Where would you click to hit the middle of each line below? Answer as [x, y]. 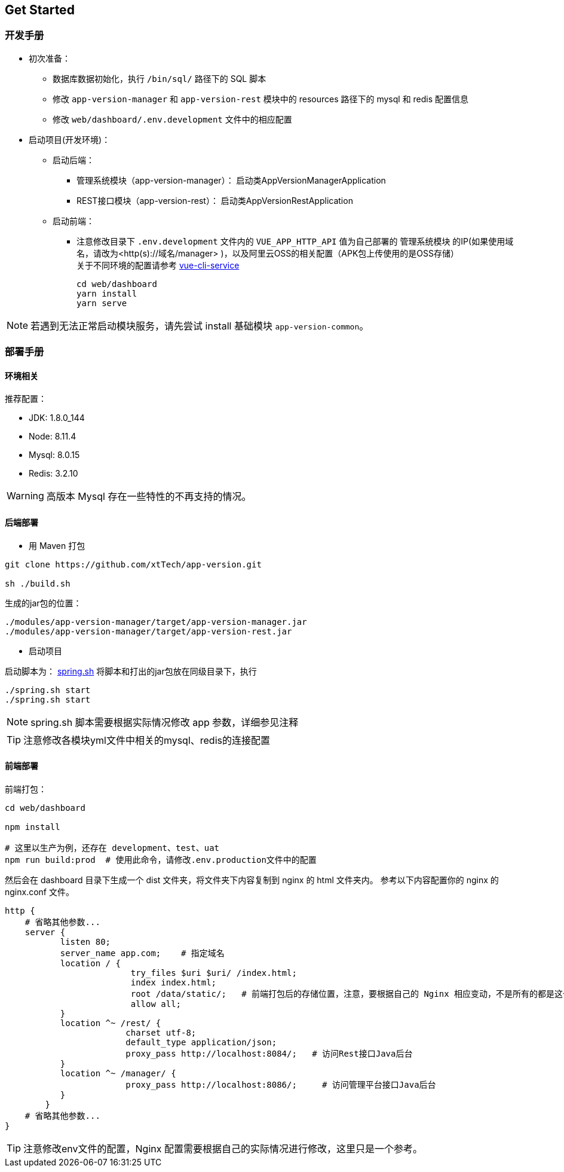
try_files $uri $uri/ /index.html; [214, 973]
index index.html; [174, 982]
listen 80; [85, 941]
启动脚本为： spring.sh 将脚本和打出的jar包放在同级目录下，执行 [131, 671]
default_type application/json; [201, 1042]
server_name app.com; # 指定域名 [142, 953]
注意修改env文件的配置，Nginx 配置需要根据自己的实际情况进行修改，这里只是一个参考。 [223, 1148]
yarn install [107, 293]
